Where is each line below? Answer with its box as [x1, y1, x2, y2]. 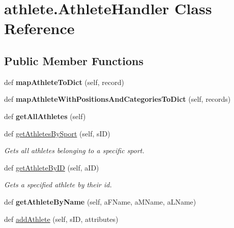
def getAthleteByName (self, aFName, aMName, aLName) [4, 196, 196, 207]
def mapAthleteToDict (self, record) [4, 76, 124, 87]
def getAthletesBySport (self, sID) [4, 128, 110, 138]
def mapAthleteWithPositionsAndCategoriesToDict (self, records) [4, 94, 231, 104]
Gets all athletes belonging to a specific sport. [4, 145, 144, 156]
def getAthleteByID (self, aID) [4, 162, 99, 173]
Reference [4, 18, 75, 39]
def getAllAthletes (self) [4, 110, 86, 121]
